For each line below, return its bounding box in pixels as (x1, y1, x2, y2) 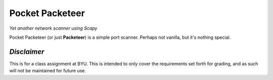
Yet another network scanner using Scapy (9, 25, 98, 31)
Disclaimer (9, 47, 44, 56)
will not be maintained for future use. (9, 68, 86, 74)
